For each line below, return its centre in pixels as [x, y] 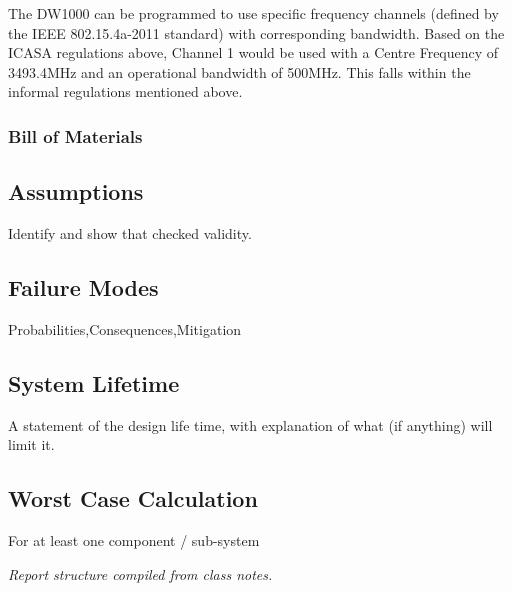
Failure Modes [83, 287]
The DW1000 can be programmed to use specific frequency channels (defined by [253, 13]
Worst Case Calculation [133, 498]
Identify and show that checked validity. [130, 233]
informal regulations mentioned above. [125, 91]
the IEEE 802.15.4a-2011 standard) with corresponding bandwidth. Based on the [256, 32]
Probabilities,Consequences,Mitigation [125, 328]
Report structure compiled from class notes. [140, 573]
